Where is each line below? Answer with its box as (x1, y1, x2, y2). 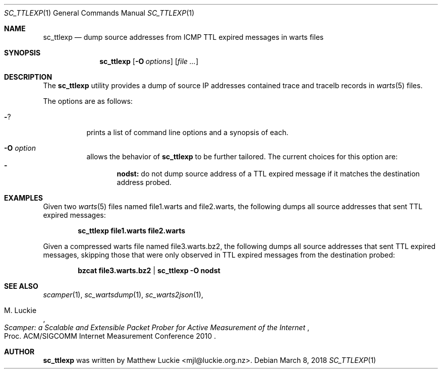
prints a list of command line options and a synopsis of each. (86, 128, 289, 137)
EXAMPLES (4, 194, 43, 202)
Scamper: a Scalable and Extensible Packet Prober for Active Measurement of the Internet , (4, 323, 309, 332)
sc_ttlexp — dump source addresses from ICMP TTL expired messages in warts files (43, 33, 324, 41)
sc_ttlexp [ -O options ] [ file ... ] (99, 57, 198, 66)
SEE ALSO (4, 282, 38, 290)
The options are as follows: (43, 97, 133, 105)
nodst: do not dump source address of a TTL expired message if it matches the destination (117, 169, 420, 178)
